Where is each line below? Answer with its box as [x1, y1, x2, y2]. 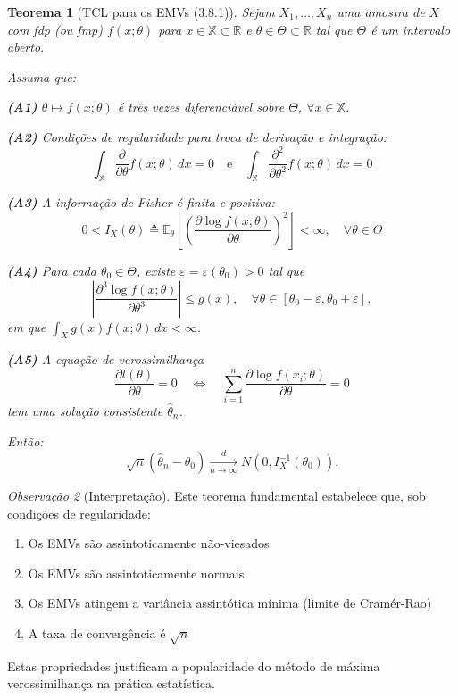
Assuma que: [7, 67, 76, 86]
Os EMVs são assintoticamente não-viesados [28, 534, 270, 553]
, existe [136, 261, 176, 279]
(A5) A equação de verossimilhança [7, 350, 204, 369]
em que [7, 317, 46, 336]
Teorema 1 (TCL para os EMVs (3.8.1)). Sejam [7, 3, 275, 21]
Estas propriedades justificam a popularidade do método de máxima [7, 656, 380, 675]
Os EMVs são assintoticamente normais [28, 563, 245, 582]
